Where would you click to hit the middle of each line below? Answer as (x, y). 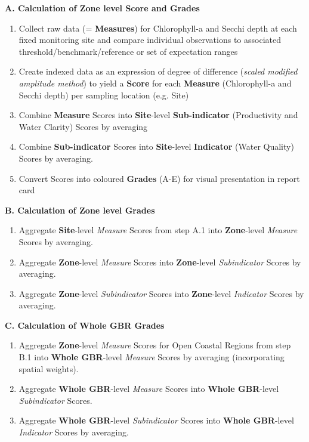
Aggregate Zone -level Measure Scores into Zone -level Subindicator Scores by (160, 262)
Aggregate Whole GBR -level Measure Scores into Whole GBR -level (149, 389)
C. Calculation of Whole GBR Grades (85, 325)
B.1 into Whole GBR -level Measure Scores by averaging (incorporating (152, 357)
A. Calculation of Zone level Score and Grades (102, 8)
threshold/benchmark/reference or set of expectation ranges (128, 51)
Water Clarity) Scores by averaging (83, 126)
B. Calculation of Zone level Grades (80, 210)
